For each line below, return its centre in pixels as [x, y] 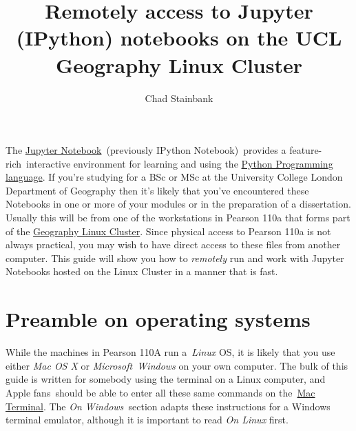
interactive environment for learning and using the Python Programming [179, 163]
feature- [306, 150]
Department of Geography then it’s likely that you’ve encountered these [157, 190]
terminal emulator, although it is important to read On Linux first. [147, 420]
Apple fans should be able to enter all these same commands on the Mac [160, 392]
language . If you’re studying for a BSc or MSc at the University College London [174, 177]
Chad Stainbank [179, 98]
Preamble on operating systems [158, 319]
